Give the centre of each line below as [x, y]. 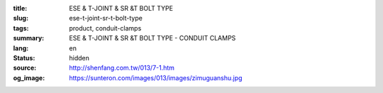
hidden [79, 58]
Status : [24, 58]
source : [25, 68]
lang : [21, 48]
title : [20, 8]
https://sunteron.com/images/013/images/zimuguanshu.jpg [156, 77]
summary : [29, 38]
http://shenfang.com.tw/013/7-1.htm [122, 68]
